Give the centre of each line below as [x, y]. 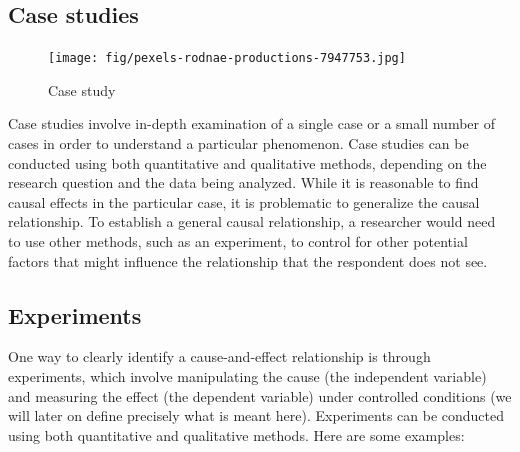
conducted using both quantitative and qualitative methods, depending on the [247, 162]
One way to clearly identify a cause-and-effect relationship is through [219, 356]
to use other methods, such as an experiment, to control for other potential [238, 241]
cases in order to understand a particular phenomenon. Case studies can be [238, 143]
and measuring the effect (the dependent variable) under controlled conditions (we [260, 395]
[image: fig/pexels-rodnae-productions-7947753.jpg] [227, 58]
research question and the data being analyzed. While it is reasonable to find [243, 182]
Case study [82, 89]
